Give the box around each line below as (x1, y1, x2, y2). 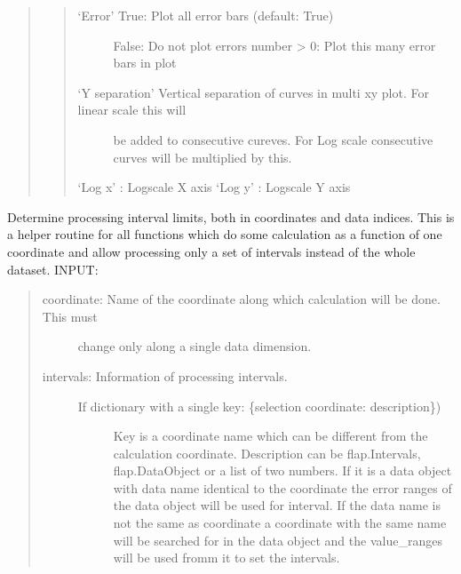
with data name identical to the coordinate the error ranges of (113, 478, 452, 497)
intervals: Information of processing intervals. (42, 366, 288, 385)
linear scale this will (77, 100, 187, 119)
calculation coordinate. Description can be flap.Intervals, (113, 443, 421, 462)
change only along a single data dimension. (77, 337, 312, 355)
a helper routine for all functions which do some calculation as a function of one (7, 225, 442, 243)
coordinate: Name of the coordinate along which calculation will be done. (42, 290, 441, 308)
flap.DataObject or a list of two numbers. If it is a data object (113, 461, 452, 480)
